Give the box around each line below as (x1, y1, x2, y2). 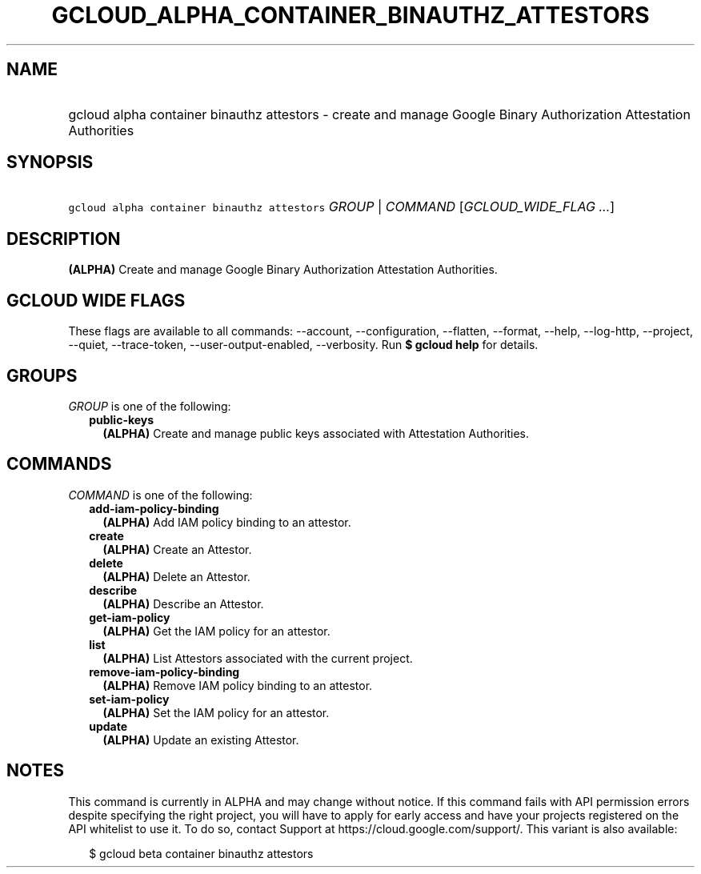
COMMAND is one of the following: (68, 487, 253, 502)
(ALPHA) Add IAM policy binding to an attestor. (102, 515, 351, 529)
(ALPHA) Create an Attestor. (102, 542, 252, 556)
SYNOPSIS (6, 152, 94, 173)
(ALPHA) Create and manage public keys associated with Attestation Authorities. (102, 426, 530, 440)
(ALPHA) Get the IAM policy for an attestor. (102, 623, 330, 638)
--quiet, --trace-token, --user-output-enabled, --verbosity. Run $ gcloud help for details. (68, 338, 539, 352)
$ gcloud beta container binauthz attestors (89, 846, 314, 860)
